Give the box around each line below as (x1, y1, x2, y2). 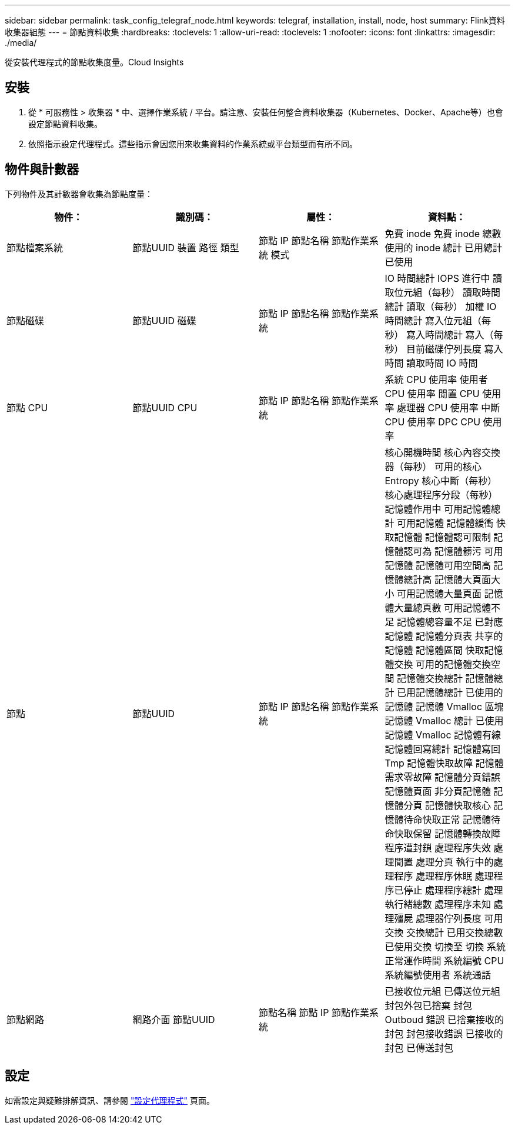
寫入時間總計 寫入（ (406, 328, 494, 341)
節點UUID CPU (132, 401, 198, 414)
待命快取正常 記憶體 (403, 813, 491, 825)
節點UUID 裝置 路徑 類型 (132, 241, 239, 254)
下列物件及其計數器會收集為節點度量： (5, 188, 153, 199)
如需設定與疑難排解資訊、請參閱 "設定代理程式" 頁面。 (5, 1095, 215, 1105)
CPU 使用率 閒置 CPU (384, 387, 480, 399)
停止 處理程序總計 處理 (403, 884, 503, 896)
